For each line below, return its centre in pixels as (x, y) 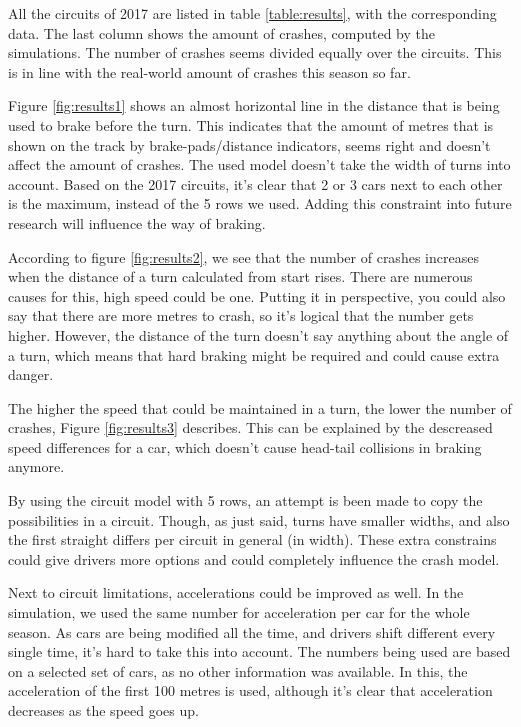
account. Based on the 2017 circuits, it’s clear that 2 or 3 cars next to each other (255, 183)
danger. (31, 374)
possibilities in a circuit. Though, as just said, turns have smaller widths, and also (259, 519)
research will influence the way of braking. (137, 222)
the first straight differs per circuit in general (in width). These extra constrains (252, 539)
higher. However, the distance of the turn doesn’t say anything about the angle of (258, 334)
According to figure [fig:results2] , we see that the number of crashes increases (243, 256)
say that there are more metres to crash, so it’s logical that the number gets (241, 315)
